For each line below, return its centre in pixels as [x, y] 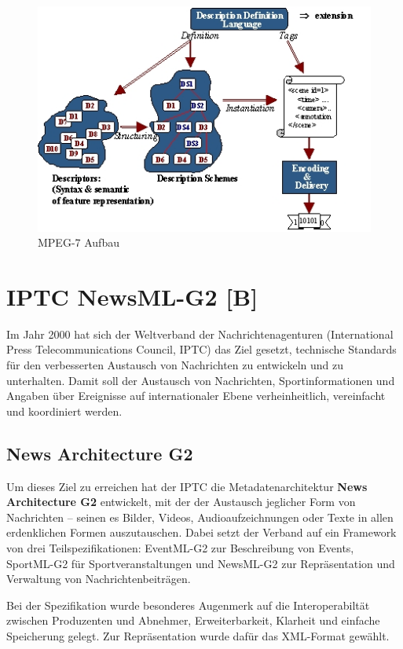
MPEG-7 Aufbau [79, 242]
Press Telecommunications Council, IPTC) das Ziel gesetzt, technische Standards [201, 349]
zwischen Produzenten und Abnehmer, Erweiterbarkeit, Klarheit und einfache [193, 620]
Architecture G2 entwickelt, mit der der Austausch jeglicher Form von [181, 502]
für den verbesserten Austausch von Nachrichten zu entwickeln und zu [175, 365]
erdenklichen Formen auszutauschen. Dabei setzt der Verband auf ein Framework [201, 532]
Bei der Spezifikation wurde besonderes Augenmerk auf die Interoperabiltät [188, 605]
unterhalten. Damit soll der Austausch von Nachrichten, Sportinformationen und [201, 380]
